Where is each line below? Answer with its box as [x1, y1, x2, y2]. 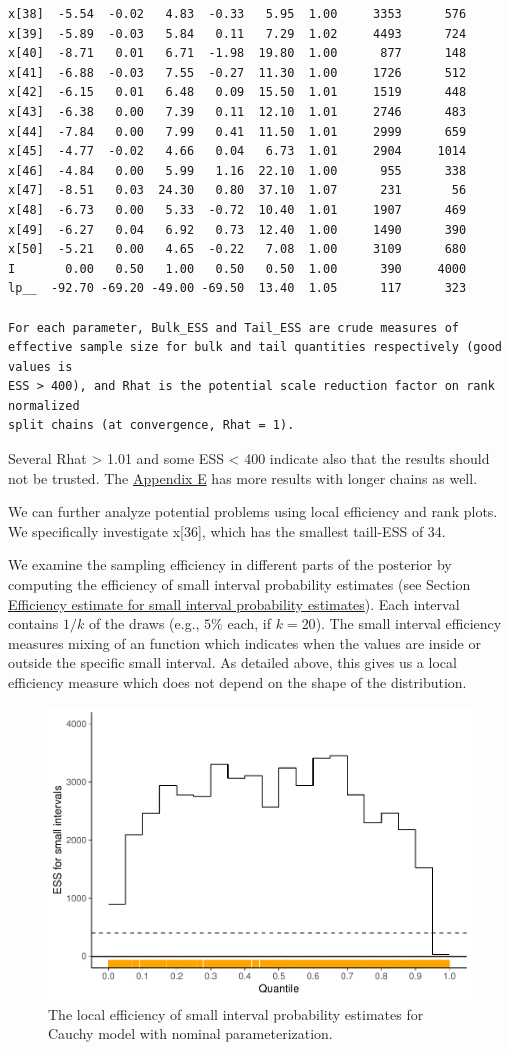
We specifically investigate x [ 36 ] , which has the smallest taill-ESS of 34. [8, 520, 446, 541]
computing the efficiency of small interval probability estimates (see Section [8, 574, 471, 595]
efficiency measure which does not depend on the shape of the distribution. [8, 672, 467, 692]
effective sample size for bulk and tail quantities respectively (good [8, 340, 502, 355]
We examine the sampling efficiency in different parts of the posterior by [8, 554, 452, 575]
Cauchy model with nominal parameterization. [48, 1023, 333, 1044]
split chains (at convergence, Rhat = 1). [8, 418, 295, 433]
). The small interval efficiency [315, 613, 502, 634]
